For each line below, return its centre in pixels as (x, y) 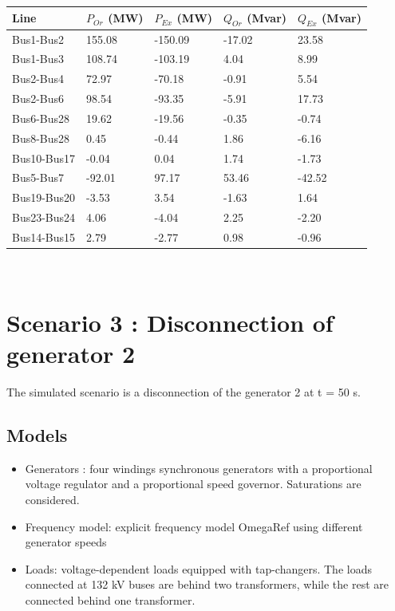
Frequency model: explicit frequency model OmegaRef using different (194, 526)
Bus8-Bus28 (41, 138)
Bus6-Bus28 (41, 118)
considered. (52, 499)
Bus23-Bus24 (44, 217)
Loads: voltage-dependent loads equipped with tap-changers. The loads (198, 568)
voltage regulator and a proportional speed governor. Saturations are (193, 484)
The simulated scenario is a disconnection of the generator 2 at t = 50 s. (184, 391)
